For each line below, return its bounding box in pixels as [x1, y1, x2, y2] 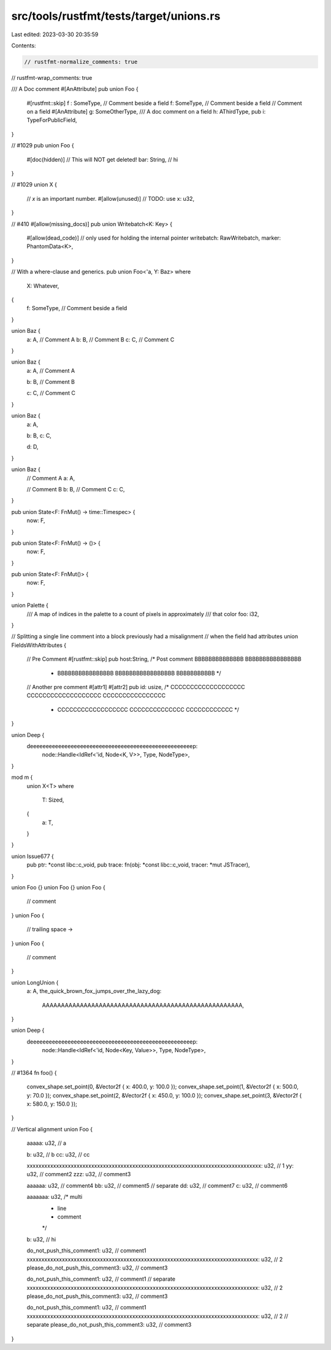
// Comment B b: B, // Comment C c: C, [26, 485, 125, 493]
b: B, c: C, [26, 432, 51, 439]
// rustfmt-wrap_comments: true [11, 74, 93, 81]
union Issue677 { [11, 853, 55, 860]
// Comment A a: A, [26, 474, 75, 482]
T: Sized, [42, 796, 64, 803]
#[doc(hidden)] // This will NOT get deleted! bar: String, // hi [26, 155, 178, 163]
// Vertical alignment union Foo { [11, 1125, 93, 1133]
